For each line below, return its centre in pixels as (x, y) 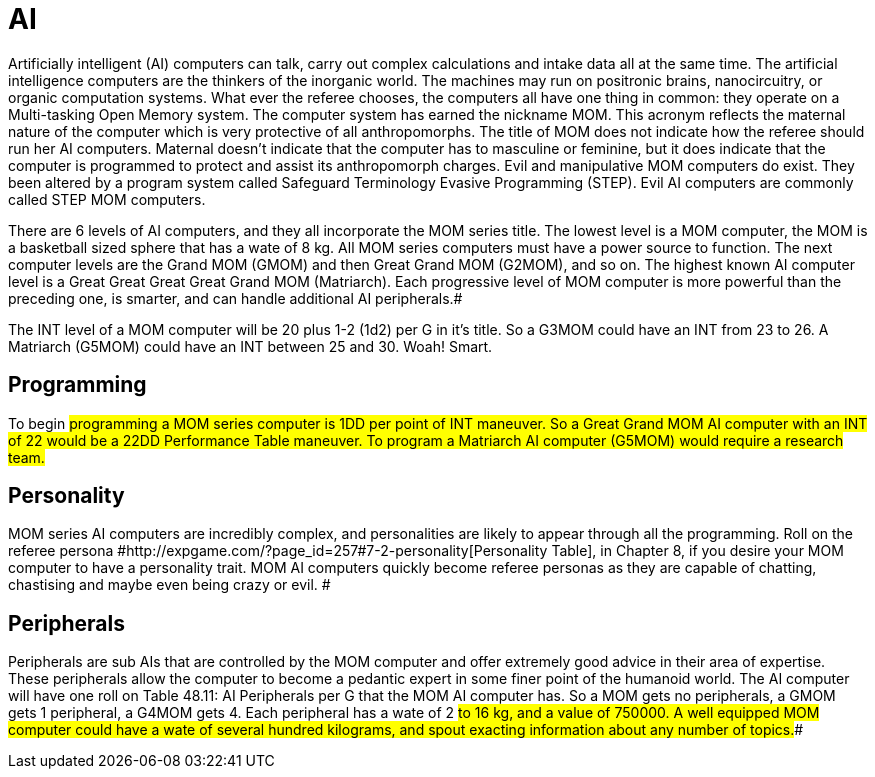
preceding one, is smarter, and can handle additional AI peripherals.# (235, 298)
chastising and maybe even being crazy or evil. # (169, 585)
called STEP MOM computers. (107, 199)
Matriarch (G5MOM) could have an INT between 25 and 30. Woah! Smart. (250, 346)
